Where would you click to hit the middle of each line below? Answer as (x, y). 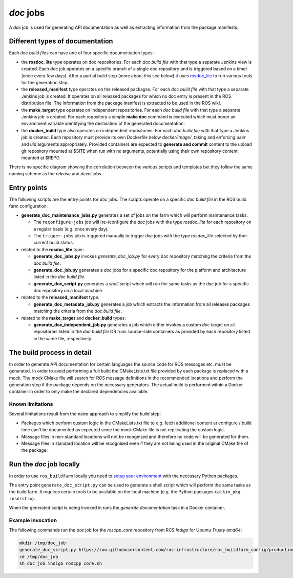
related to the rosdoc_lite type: (52, 249)
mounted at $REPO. (41, 158)
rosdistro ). (22, 499)
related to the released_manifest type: (60, 297)
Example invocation (33, 520)
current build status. (54, 243)
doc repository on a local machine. (68, 291)
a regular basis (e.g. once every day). (71, 229)
